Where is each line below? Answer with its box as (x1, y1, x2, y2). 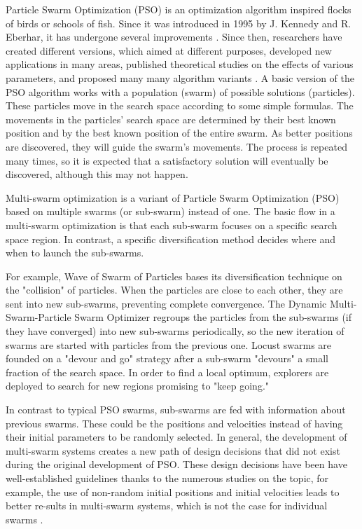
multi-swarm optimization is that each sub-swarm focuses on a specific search (6, 217, 337, 232)
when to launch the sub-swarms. (6, 245, 144, 260)
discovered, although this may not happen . (6, 167, 188, 181)
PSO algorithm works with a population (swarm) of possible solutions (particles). (6, 84, 355, 99)
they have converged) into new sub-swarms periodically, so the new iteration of (6, 324, 344, 338)
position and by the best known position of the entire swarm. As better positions (6, 125, 353, 140)
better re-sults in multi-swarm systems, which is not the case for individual (6, 498, 328, 513)
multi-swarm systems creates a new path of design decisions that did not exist (6, 443, 340, 458)
